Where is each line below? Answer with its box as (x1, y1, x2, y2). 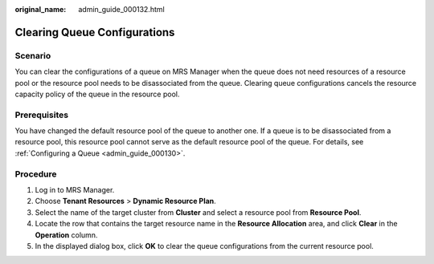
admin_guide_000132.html (78, 5, 165, 14)
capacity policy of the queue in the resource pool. (14, 89, 180, 99)
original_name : (14, 5, 67, 14)
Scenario (14, 50, 51, 61)
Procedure (14, 169, 57, 180)
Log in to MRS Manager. (35, 185, 115, 194)
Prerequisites (14, 109, 68, 120)
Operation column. (35, 229, 98, 240)
